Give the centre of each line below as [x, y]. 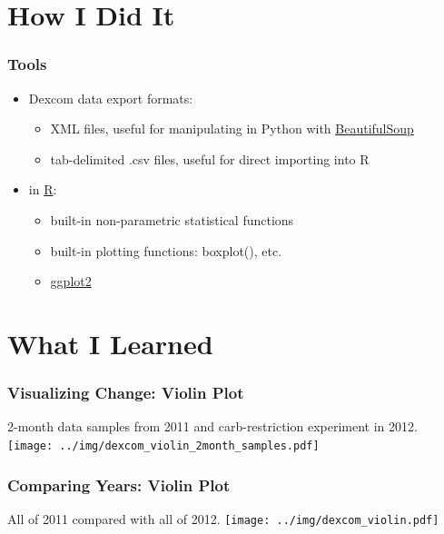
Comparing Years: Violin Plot [119, 485]
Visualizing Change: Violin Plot [126, 393]
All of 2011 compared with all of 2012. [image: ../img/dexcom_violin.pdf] [223, 518]
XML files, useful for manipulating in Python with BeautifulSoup [232, 129]
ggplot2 [71, 281]
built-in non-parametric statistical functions [172, 219]
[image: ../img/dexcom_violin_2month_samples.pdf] [163, 445]
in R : [43, 189]
